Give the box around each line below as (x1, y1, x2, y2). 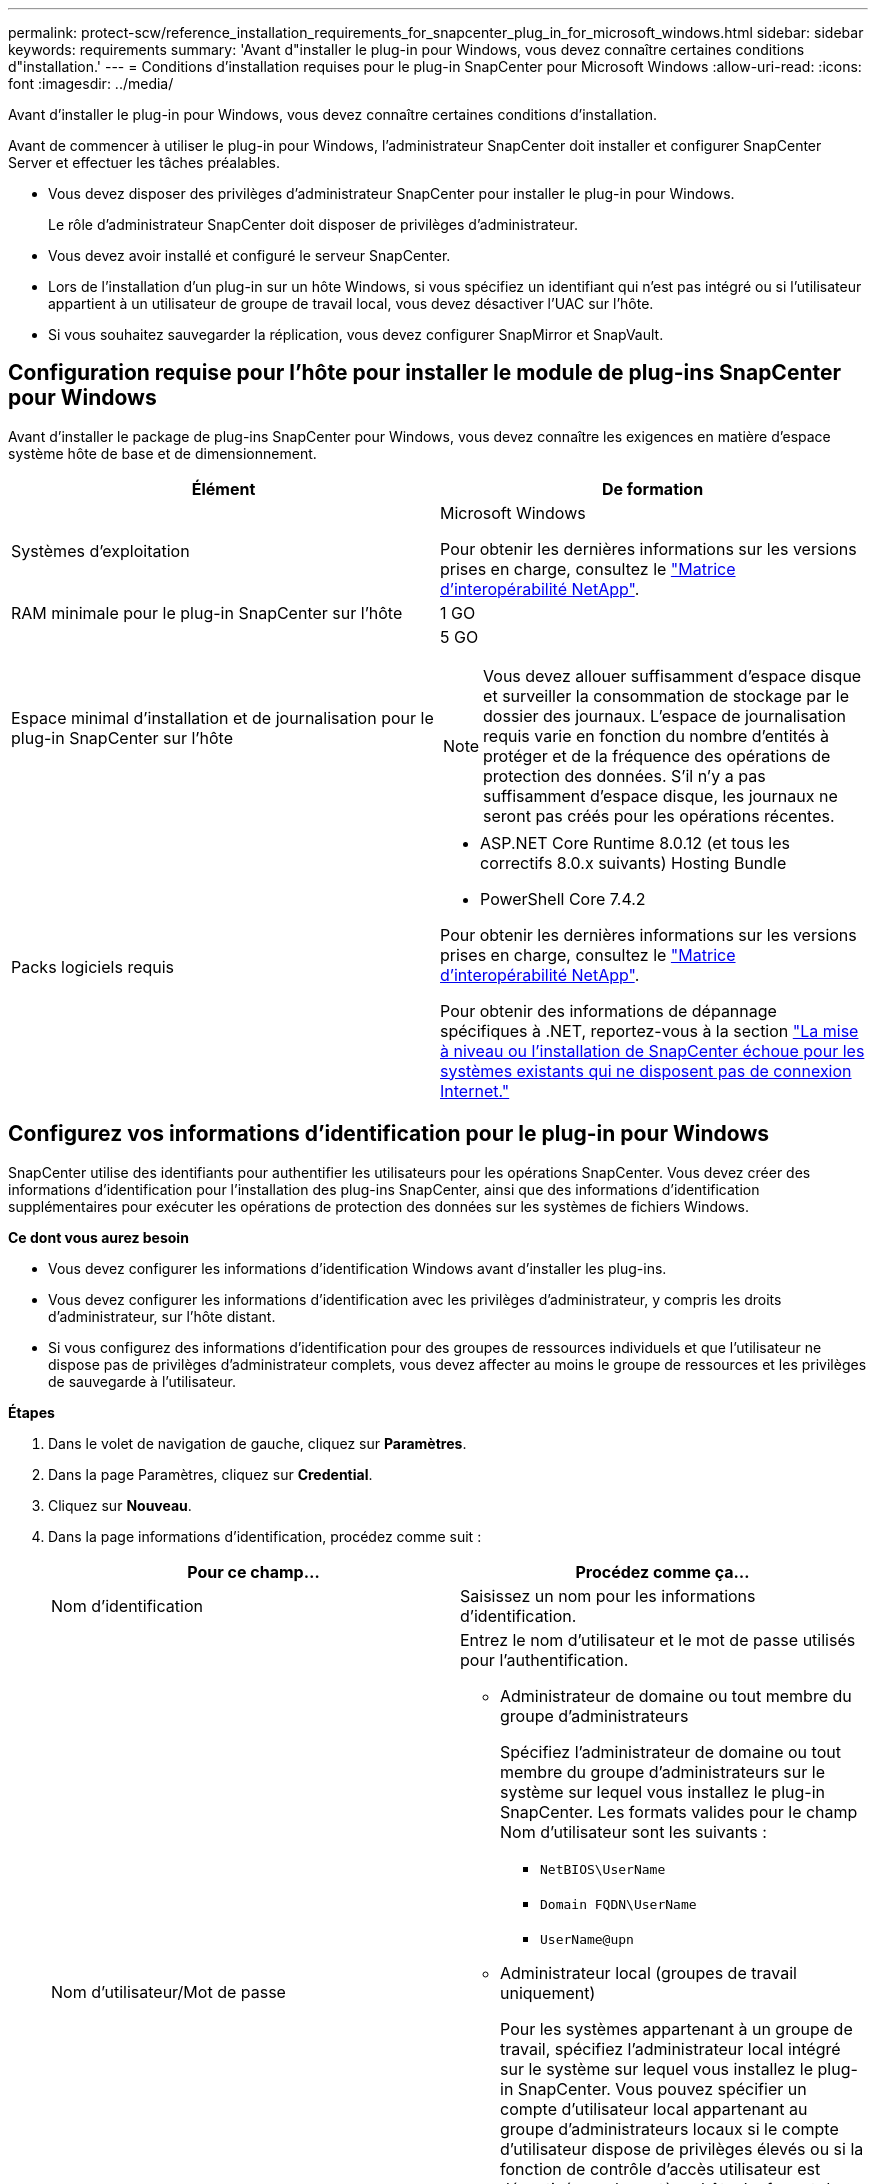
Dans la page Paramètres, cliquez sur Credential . (48, 1465, 373, 1483)
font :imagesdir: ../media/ (8, 75, 174, 92)
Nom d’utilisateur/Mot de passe (51, 1982, 286, 2003)
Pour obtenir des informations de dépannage (440, 1000, 777, 1021)
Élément (191, 478, 256, 499)
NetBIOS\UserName (540, 1861, 666, 1877)
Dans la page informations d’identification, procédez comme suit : (48, 1527, 482, 1545)
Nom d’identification (51, 1595, 203, 1616)
